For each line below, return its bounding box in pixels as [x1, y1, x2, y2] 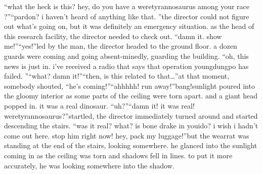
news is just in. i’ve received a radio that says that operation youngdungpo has [4, 60, 249, 71]
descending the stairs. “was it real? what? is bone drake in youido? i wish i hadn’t [4, 120, 258, 131]
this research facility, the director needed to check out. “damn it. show [4, 30, 222, 41]
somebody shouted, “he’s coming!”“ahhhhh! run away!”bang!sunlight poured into [4, 80, 255, 91]
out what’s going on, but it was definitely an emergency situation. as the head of [4, 21, 254, 31]
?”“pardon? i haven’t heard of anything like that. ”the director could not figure [4, 11, 249, 21]
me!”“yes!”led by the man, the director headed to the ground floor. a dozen [4, 41, 237, 51]
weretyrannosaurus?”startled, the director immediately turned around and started [4, 110, 258, 121]
